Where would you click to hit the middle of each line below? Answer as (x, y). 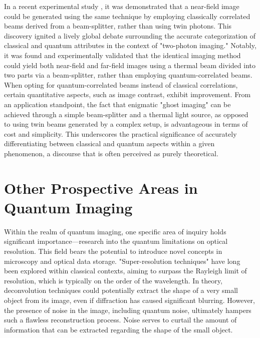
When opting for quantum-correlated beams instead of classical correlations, (121, 84)
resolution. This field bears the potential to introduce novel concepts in (113, 251)
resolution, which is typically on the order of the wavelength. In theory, (113, 280)
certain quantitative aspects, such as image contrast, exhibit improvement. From (127, 94)
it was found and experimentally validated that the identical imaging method (122, 55)
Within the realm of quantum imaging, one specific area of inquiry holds (115, 231)
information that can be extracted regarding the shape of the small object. (118, 329)
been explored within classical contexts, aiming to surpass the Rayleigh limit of (125, 271)
